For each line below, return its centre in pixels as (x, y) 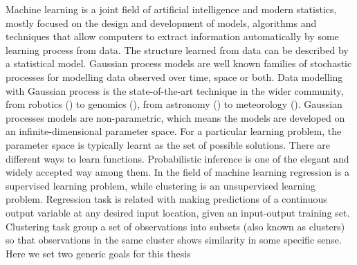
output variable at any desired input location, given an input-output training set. (178, 212)
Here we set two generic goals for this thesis (98, 253)
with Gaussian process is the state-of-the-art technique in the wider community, (175, 90)
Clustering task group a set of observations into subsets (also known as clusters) (175, 226)
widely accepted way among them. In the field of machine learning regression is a (177, 172)
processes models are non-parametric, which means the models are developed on (175, 117)
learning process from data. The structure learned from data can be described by (177, 49)
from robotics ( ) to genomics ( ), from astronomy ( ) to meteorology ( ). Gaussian (174, 104)
